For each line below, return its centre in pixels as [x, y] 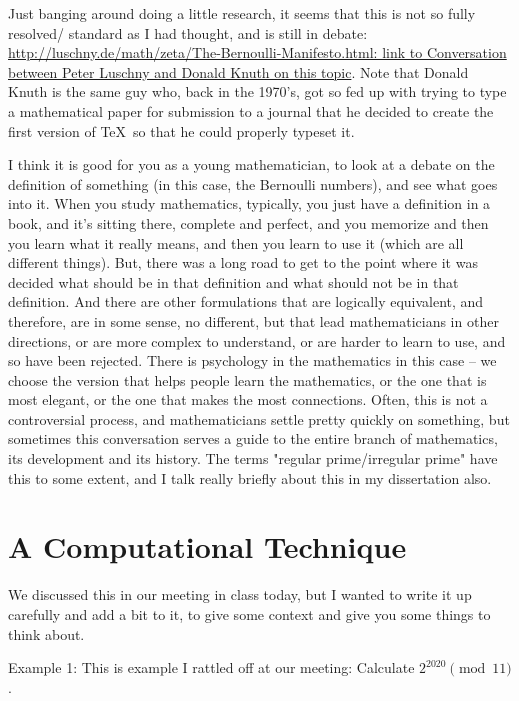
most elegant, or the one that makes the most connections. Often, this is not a [248, 399]
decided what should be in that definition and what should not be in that [233, 281]
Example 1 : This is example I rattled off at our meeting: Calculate [211, 667]
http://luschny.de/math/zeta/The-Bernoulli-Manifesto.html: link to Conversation [257, 52]
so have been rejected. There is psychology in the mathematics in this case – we [252, 360]
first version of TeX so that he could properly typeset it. [181, 130]
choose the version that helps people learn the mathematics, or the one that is [247, 379]
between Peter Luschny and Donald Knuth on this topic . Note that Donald [238, 71]
